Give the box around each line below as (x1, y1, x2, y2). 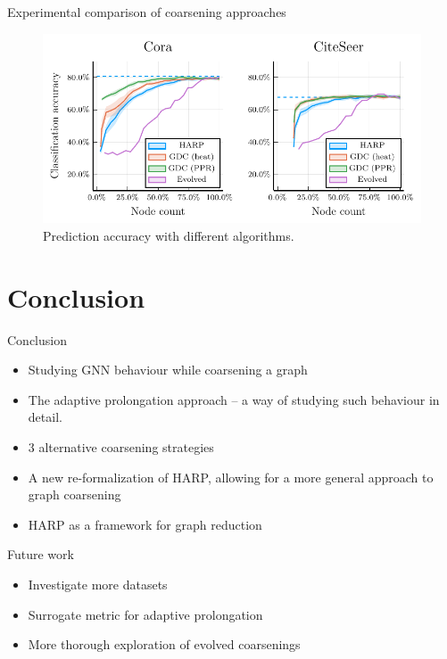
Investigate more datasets (28, 575, 168, 594)
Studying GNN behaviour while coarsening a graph (28, 360, 308, 379)
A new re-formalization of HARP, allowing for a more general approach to (28, 467, 434, 486)
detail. (28, 408, 62, 426)
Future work (7, 545, 74, 564)
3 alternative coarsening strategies (28, 438, 214, 457)
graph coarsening (28, 485, 121, 504)
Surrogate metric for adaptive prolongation (28, 605, 263, 623)
